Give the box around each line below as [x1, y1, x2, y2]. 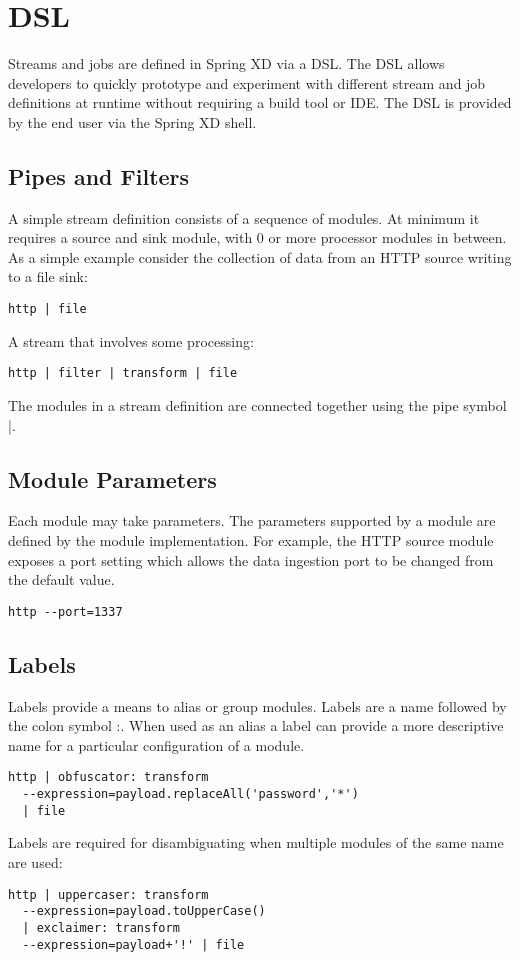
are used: [8, 851, 63, 872]
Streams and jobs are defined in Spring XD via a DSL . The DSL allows [8, 53, 445, 74]
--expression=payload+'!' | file [22, 937, 245, 952]
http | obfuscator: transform [8, 770, 209, 785]
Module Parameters [8, 463, 217, 494]
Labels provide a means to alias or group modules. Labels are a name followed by [8, 695, 507, 716]
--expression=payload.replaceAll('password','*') [22, 787, 359, 802]
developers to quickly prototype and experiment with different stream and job [8, 72, 486, 93]
